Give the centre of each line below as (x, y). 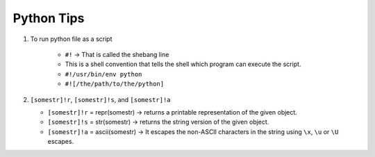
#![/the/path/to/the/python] (115, 84)
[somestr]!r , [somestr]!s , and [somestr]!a (100, 99)
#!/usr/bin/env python (103, 74)
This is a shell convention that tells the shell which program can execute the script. (183, 64)
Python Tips (49, 18)
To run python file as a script (71, 39)
